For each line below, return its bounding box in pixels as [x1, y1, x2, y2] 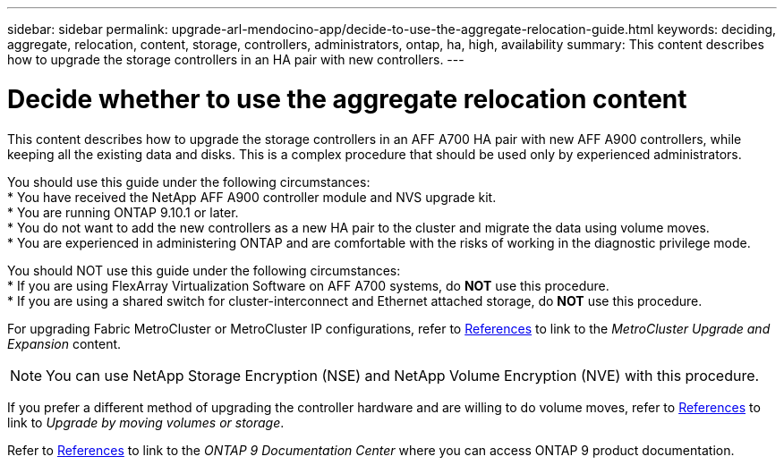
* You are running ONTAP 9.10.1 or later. [7, 204, 239, 220]
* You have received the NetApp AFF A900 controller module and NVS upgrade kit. [7, 189, 497, 205]
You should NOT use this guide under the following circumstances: [7, 262, 401, 278]
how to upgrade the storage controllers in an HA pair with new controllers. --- [7, 52, 464, 67]
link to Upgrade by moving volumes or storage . [7, 414, 285, 430]
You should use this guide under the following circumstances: [7, 173, 371, 190]
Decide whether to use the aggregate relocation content [7, 83, 687, 114]
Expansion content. [7, 335, 122, 351]
